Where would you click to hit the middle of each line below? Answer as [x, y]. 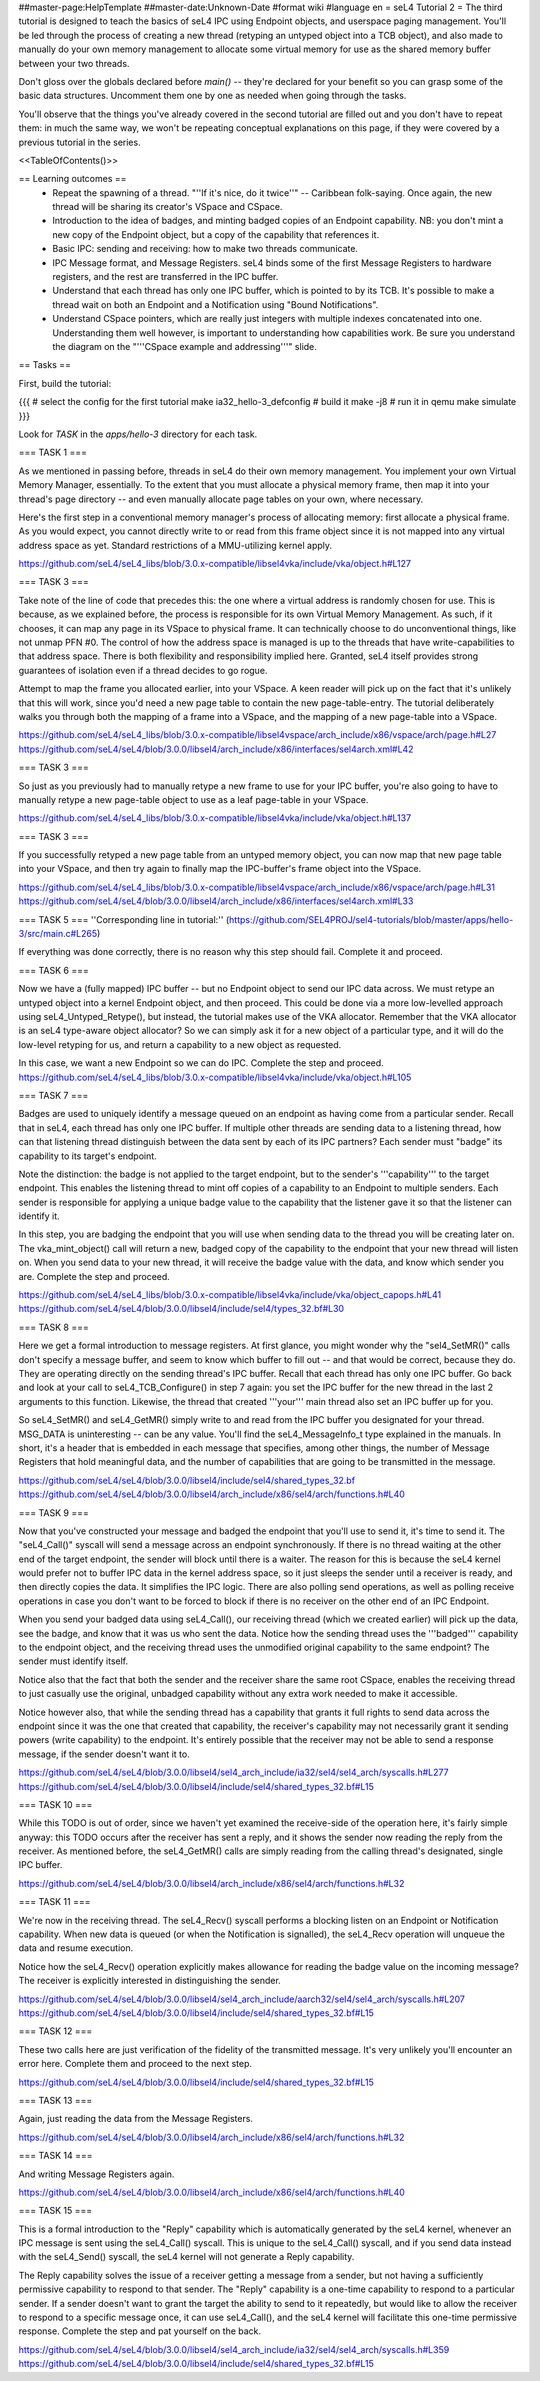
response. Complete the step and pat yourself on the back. [140, 2331]
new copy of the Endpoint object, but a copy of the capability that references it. [216, 234]
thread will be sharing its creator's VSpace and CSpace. [167, 207]
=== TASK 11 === [54, 1902]
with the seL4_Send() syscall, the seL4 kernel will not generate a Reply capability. [186, 2257]
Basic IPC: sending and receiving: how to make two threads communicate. [205, 249]
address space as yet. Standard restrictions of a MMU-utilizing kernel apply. [175, 545]
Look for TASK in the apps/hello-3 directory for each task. [138, 434]
